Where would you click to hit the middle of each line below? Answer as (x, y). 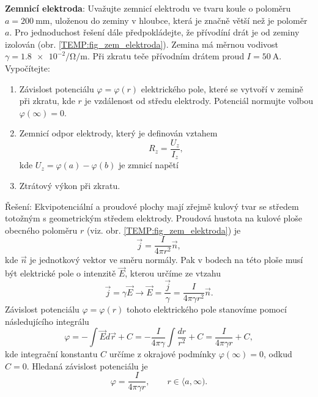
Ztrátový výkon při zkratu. (70, 186)
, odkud (278, 353)
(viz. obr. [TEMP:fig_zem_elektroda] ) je (164, 230)
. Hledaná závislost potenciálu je (87, 365)
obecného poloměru (41, 230)
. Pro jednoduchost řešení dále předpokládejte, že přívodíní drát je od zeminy (154, 32)
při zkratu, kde (47, 101)
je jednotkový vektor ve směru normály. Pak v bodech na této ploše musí (166, 260)
